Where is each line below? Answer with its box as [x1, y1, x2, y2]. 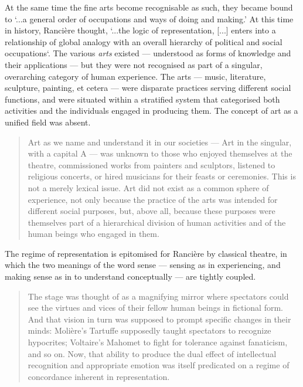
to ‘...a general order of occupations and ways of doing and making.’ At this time [5, 12, 294, 25]
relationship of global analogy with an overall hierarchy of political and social [5, 35, 282, 47]
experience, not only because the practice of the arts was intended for [28, 193, 278, 205]
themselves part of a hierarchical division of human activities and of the [28, 216, 286, 228]
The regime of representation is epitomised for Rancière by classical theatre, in [5, 247, 287, 259]
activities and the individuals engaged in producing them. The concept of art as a [5, 104, 298, 117]
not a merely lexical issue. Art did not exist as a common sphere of [28, 181, 269, 193]
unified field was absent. [5, 116, 91, 128]
